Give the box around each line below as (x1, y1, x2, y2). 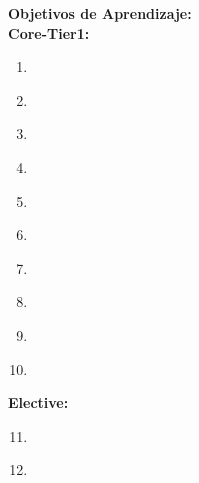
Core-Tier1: (8, 22, 90, 43)
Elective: (8, 392, 69, 413)
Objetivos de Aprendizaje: (8, 3, 192, 23)
